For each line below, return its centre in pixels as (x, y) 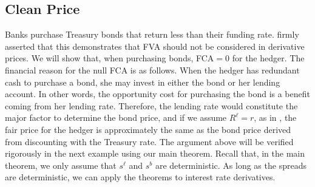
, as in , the (275, 117)
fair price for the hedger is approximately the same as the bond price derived (148, 129)
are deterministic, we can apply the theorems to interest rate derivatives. (140, 177)
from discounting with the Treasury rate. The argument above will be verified (149, 141)
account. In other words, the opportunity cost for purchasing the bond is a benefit (157, 94)
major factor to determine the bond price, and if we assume (116, 117)
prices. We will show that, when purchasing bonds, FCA (110, 58)
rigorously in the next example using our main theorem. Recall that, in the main (155, 153)
